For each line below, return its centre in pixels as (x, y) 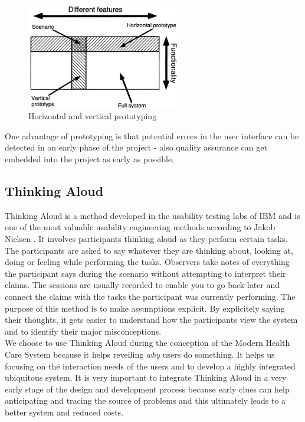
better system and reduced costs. (64, 412)
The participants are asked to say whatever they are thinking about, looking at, (149, 250)
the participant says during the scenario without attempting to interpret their (145, 273)
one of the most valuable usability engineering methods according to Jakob (140, 227)
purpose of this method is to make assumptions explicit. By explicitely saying (145, 308)
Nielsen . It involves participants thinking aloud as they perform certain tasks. (146, 239)
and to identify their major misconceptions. (83, 331)
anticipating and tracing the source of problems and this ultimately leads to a (145, 400)
